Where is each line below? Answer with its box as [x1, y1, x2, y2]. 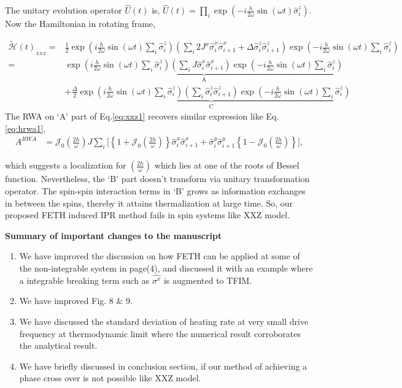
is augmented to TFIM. [163, 273, 252, 286]
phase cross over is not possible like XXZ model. [19, 371, 201, 384]
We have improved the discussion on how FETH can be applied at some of [19, 249, 300, 262]
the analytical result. [19, 339, 98, 352]
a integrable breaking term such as [19, 273, 150, 286]
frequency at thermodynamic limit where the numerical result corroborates [19, 327, 301, 340]
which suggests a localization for [5, 159, 126, 172]
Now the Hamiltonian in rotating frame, [5, 17, 156, 30]
